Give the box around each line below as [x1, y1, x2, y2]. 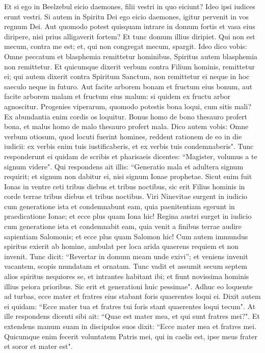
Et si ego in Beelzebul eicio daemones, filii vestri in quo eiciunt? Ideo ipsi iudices [4, 1, 255, 11]
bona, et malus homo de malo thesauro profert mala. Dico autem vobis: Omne [4, 121, 249, 132]
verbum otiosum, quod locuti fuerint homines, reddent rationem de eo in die [4, 131, 242, 141]
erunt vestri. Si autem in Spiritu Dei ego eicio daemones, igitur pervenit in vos [4, 11, 249, 21]
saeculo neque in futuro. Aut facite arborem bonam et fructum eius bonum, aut [4, 81, 253, 91]
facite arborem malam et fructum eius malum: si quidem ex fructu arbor [4, 91, 231, 102]
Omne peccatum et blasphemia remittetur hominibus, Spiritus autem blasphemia [4, 51, 258, 61]
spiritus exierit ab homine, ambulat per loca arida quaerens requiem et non [4, 241, 239, 251]
